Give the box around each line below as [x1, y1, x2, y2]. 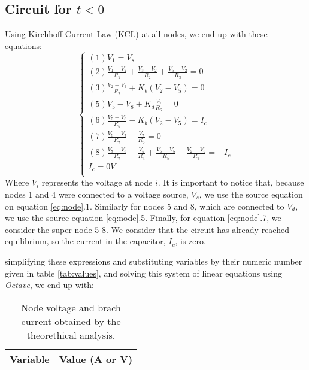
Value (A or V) [59, 351, 133, 366]
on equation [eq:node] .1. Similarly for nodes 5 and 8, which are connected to [5, 199, 284, 212]
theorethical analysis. [26, 327, 116, 342]
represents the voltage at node [41, 176, 153, 189]
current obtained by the [21, 314, 121, 328]
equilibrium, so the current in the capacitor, [5, 235, 166, 247]
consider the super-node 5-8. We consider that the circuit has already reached [5, 223, 289, 235]
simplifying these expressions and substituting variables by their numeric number [5, 254, 302, 267]
